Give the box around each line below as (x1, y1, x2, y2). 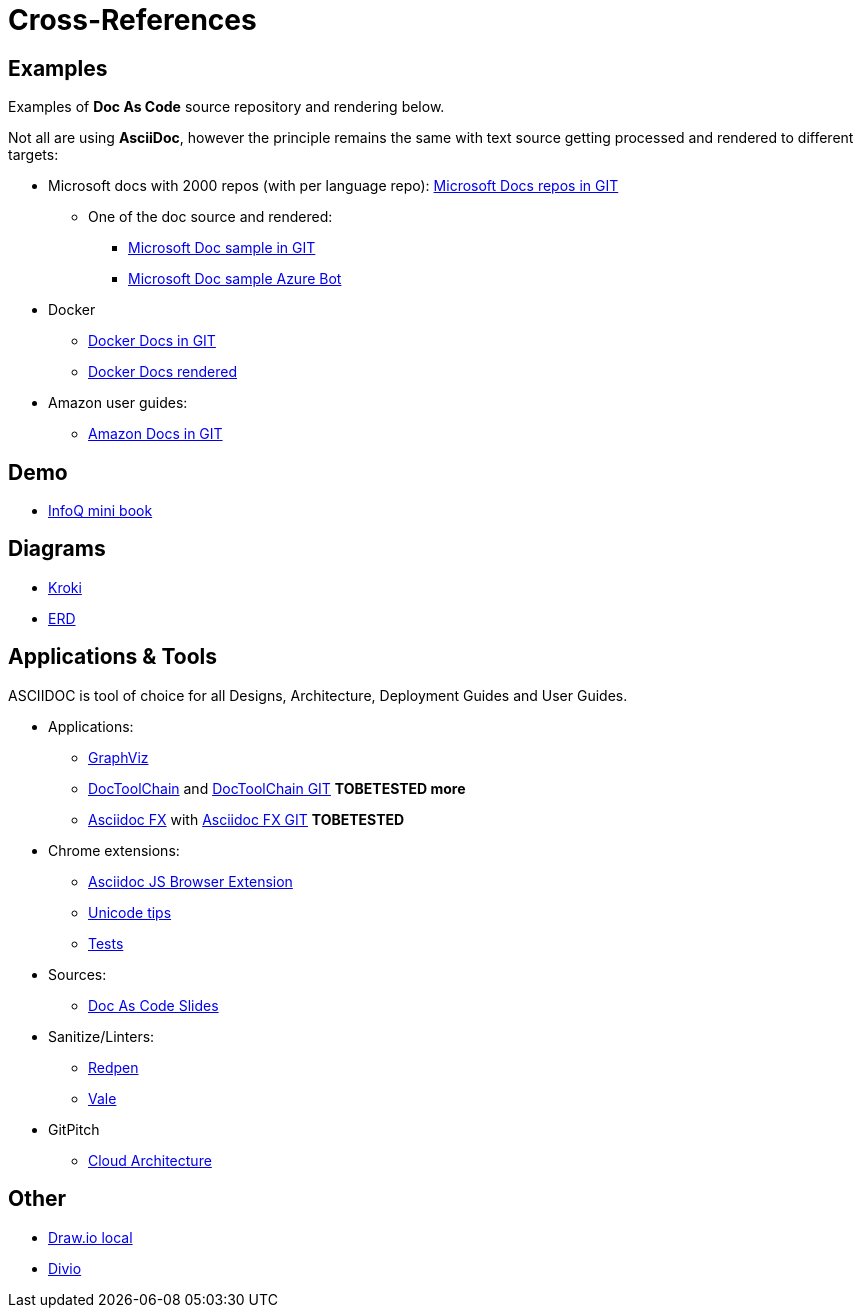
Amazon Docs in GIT (88, 425, 223, 443)
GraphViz (88, 748, 149, 766)
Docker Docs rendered (88, 363, 238, 381)
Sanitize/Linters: (48, 1027, 155, 1045)
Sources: (48, 965, 107, 983)
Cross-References (8, 3, 257, 37)
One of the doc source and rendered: (88, 208, 333, 226)
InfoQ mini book (48, 502, 153, 520)
